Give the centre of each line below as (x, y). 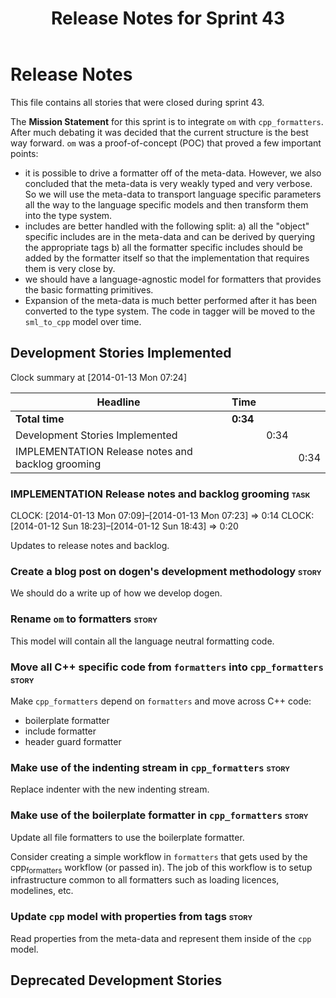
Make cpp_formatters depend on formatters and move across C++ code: (161, 701)
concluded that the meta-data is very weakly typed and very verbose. (168, 183)
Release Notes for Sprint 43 (168, 18)
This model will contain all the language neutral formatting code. (142, 641)
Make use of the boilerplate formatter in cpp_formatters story (159, 815)
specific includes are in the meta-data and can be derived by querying (170, 236)
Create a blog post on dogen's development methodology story (166, 571)
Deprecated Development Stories (116, 980)
